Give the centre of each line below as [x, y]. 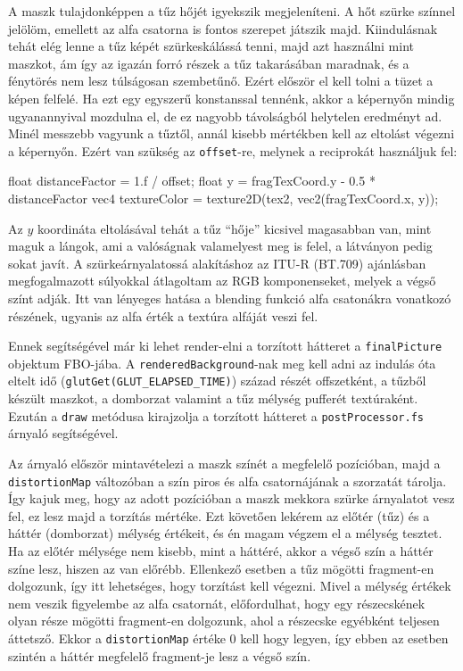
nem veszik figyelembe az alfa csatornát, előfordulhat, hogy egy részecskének [217, 603]
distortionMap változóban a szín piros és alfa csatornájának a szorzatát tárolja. [227, 480]
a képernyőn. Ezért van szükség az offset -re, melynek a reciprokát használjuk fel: [233, 150]
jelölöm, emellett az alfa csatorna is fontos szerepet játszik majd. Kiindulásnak [223, 28]
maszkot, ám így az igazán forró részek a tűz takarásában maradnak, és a [209, 63]
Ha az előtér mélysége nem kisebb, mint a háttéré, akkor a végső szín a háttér [221, 551]
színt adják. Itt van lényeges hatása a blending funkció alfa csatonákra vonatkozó [230, 298]
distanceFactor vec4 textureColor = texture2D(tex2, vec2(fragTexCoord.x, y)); [223, 198]
